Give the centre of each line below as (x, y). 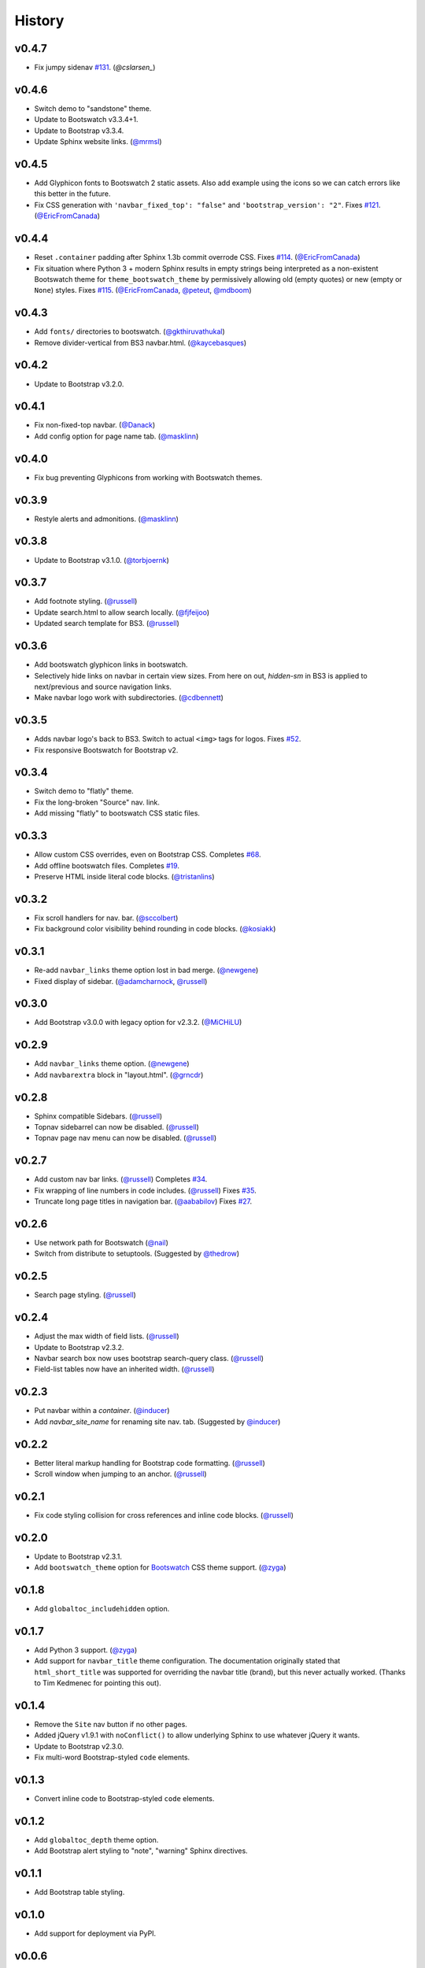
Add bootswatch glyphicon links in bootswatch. (111, 664)
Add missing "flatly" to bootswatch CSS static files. (117, 813)
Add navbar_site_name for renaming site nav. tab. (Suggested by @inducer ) (157, 1422)
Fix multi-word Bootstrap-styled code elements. (112, 1757)
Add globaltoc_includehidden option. (102, 1609)
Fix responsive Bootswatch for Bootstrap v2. (106, 750)
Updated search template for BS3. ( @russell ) (107, 623)
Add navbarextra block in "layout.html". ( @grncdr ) (119, 1075)
